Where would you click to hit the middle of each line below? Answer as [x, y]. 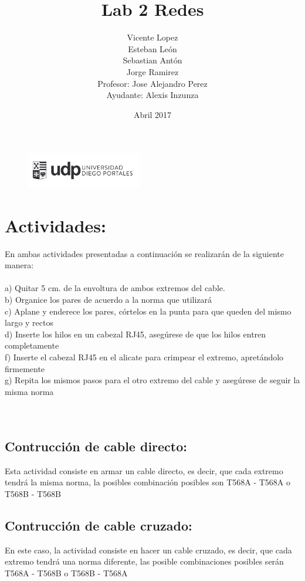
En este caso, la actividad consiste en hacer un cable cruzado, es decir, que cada [148, 550]
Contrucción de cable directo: [96, 446]
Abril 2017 [152, 114]
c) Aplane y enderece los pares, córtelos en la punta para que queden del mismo [148, 311]
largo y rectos [29, 322]
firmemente [25, 368]
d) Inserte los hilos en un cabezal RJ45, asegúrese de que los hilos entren [135, 334]
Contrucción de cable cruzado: [99, 525]
